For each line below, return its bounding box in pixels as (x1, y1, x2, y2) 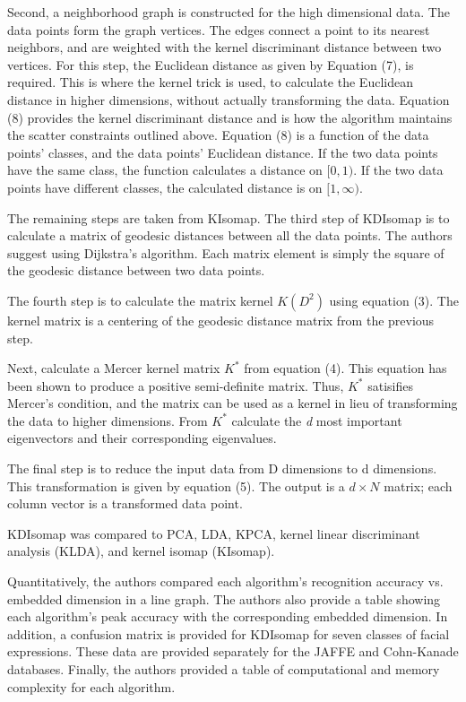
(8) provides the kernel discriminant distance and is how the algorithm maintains (7, 108, 453, 126)
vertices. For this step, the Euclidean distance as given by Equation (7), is (7, 55, 414, 74)
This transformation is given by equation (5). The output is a (7, 476, 345, 495)
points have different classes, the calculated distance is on (7, 178, 323, 196)
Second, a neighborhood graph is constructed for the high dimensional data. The (7, 3, 450, 21)
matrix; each (384, 476, 453, 495)
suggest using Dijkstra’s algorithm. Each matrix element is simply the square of (7, 243, 444, 262)
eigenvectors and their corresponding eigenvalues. (7, 429, 277, 447)
